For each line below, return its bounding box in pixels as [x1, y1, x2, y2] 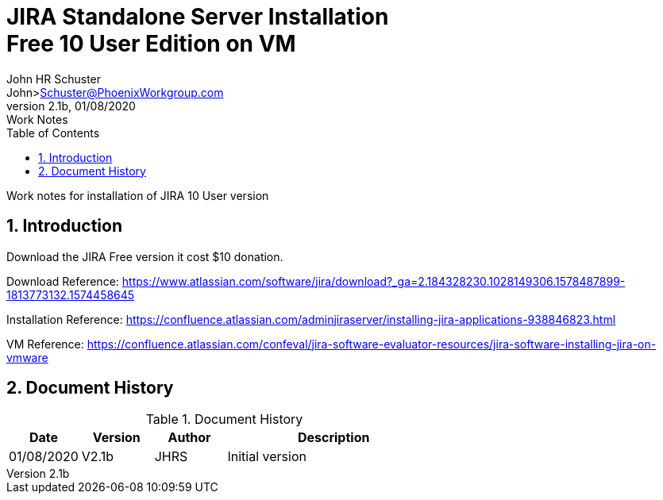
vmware [6, 350, 48, 364]
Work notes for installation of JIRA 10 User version [6, 188, 269, 202]
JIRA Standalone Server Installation [6, 3, 389, 30]
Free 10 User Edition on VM [6, 30, 296, 57]
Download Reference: [6, 274, 119, 288]
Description [297, 429, 370, 446]
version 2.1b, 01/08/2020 [6, 98, 136, 113]
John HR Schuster [6, 71, 102, 86]
